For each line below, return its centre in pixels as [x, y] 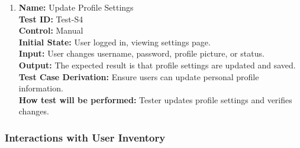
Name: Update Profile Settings [76, 7]
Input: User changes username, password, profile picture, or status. [141, 53]
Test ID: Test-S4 [51, 19]
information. [41, 88]
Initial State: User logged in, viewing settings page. [114, 42]
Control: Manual [51, 30]
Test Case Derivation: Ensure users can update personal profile [139, 76]
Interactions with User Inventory [85, 137]
